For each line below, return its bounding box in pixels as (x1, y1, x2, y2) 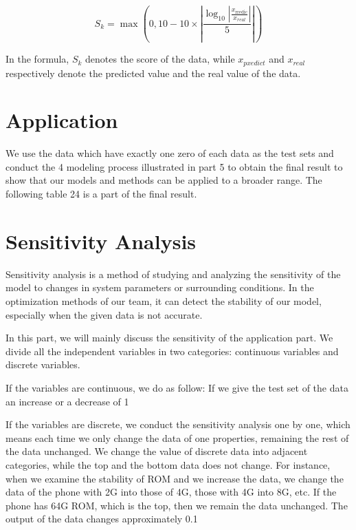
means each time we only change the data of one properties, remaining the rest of (5, 430, 349, 445)
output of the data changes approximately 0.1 (5, 511, 198, 526)
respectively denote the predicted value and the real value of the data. (5, 65, 301, 80)
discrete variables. (5, 357, 80, 372)
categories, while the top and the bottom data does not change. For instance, (5, 457, 331, 471)
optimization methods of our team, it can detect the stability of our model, (5, 293, 322, 308)
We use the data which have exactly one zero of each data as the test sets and (5, 146, 334, 160)
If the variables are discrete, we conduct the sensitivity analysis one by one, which (5, 417, 351, 432)
